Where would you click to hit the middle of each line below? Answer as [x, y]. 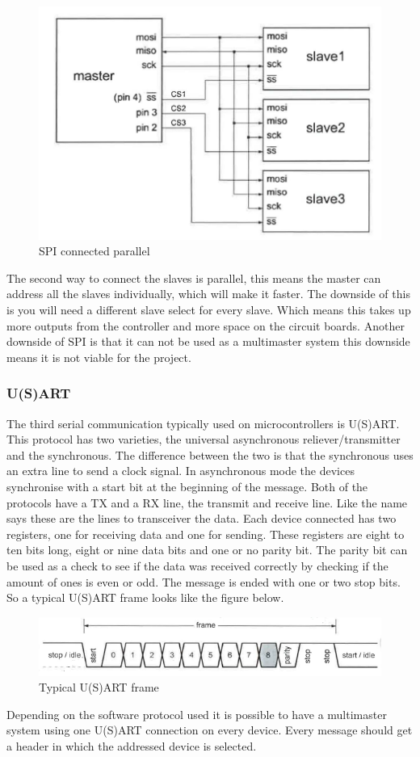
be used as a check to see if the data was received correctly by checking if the [197, 565]
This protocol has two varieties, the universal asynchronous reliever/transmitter [204, 439]
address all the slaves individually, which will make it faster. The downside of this [208, 294]
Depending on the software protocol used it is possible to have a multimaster [197, 714]
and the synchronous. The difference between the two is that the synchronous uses [210, 454]
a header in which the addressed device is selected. [132, 746]
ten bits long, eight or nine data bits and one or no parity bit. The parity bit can [207, 550]
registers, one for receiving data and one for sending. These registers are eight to [206, 534]
